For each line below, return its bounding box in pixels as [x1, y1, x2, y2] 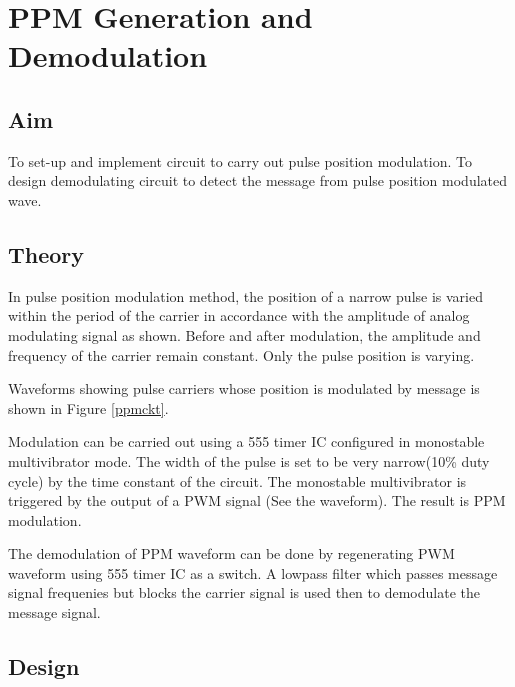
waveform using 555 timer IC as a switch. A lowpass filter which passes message [8, 562, 498, 583]
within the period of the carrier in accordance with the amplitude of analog [8, 305, 470, 326]
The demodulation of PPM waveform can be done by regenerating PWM [8, 543, 455, 564]
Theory [8, 238, 85, 269]
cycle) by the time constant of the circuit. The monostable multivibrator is [8, 470, 467, 491]
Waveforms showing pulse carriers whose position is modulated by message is [8, 378, 480, 399]
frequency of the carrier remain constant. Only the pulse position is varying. [8, 344, 475, 365]
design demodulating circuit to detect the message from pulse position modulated [8, 170, 508, 191]
